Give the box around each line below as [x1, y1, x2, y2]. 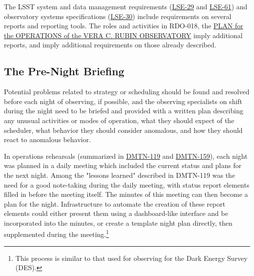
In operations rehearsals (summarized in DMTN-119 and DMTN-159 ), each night [4, 150, 248, 161]
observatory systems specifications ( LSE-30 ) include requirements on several [4, 11, 232, 21]
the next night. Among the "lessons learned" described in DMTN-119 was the [4, 170, 235, 180]
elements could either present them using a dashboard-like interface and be [4, 208, 228, 218]
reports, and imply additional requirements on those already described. [4, 40, 216, 50]
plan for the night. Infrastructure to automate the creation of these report [4, 198, 226, 209]
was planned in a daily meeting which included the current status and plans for [4, 160, 242, 170]
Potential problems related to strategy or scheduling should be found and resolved [4, 86, 250, 97]
